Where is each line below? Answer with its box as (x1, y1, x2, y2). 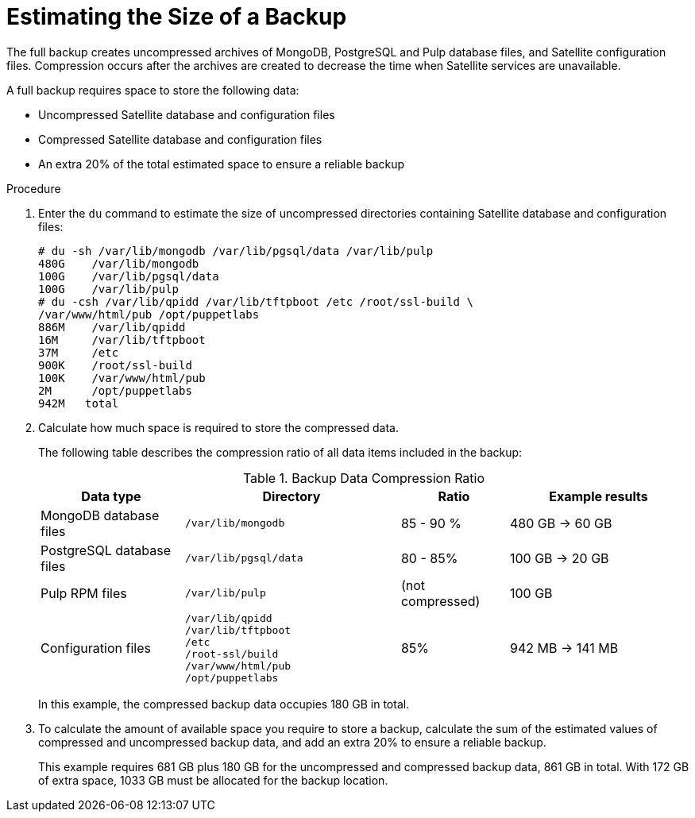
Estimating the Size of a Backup (6, 3, 347, 30)
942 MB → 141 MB (509, 639, 619, 656)
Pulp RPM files (41, 585, 127, 601)
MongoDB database (41, 507, 160, 523)
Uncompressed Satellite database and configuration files (38, 107, 335, 122)
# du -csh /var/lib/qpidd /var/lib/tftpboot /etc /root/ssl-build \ (38, 295, 473, 308)
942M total (38, 396, 119, 410)
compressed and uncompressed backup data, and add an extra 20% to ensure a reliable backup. (38, 735, 546, 749)
